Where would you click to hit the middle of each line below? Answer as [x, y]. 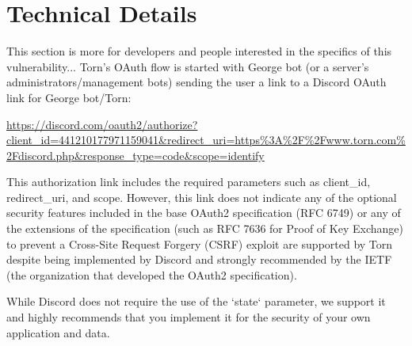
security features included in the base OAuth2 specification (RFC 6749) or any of [204, 213]
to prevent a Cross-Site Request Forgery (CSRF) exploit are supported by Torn [200, 243]
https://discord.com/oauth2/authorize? [102, 124]
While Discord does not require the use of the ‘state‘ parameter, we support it [196, 301]
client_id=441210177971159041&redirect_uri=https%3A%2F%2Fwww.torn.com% [206, 140]
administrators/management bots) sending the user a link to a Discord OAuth [196, 82]
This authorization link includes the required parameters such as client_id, [189, 182]
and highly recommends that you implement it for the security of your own [189, 317]
